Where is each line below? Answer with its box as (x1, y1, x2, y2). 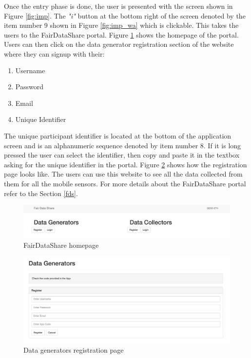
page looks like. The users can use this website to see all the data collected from (4, 169, 243, 179)
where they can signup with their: (4, 48, 105, 59)
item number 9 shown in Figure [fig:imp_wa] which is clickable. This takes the (4, 20, 239, 30)
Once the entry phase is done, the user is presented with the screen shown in (4, 1, 233, 11)
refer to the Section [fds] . (4, 188, 78, 198)
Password (15, 81, 43, 92)
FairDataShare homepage (23, 239, 99, 250)
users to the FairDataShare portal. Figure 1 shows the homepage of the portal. (4, 29, 239, 40)
